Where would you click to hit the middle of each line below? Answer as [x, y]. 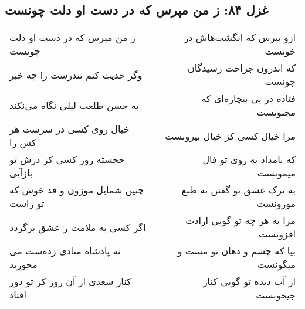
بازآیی [21, 173]
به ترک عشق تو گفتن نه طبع [238, 190]
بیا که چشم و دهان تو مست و [236, 251]
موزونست [276, 203]
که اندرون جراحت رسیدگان [241, 68]
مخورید [23, 264]
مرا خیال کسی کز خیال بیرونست [230, 135]
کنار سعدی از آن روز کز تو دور [70, 281]
